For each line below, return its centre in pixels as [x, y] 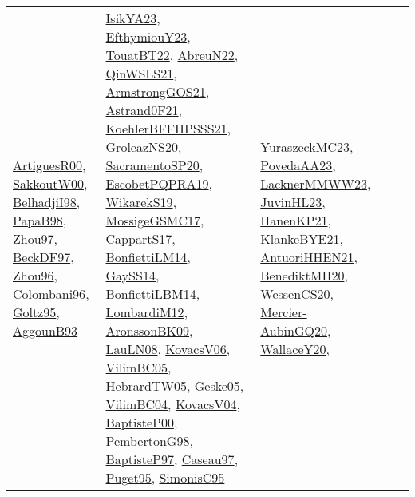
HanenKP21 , [296, 220]
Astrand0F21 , [144, 110]
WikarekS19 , [141, 202]
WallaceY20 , [295, 349]
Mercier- [284, 312]
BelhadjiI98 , [47, 202]
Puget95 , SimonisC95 [165, 477]
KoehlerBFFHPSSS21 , [168, 128]
